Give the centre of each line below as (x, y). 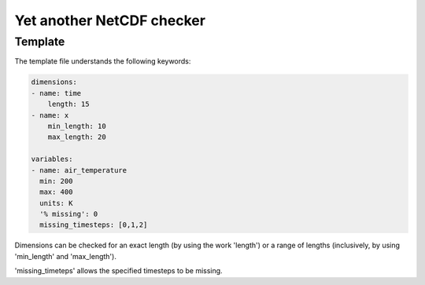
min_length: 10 (77, 126)
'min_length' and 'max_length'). (66, 256)
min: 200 (56, 181)
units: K (56, 203)
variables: (52, 159)
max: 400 (56, 192)
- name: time (56, 93)
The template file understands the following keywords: (103, 61)
